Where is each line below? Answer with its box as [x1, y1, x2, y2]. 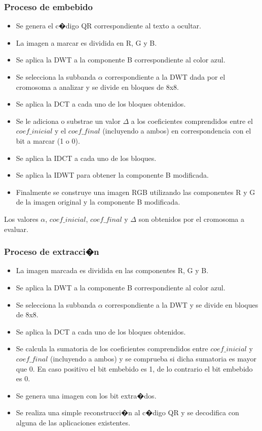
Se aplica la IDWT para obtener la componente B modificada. [16, 170, 209, 180]
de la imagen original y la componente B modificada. [16, 196, 180, 207]
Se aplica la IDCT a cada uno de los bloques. [16, 152, 157, 163]
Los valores [4, 213, 39, 224]
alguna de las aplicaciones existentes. [16, 417, 130, 427]
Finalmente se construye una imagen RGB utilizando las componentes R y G [16, 186, 255, 197]
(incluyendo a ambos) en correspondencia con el [102, 125, 251, 136]
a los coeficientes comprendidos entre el [131, 115, 253, 126]
